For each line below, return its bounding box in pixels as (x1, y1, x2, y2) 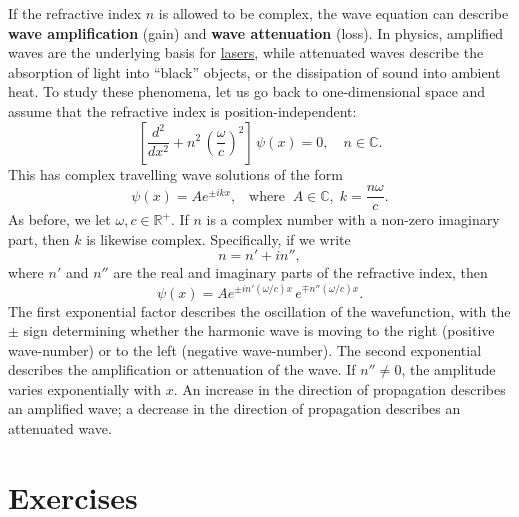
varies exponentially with (8, 378, 161, 399)
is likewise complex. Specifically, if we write (86, 228, 351, 249)
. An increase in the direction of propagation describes (173, 378, 506, 399)
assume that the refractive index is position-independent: (8, 100, 357, 121)
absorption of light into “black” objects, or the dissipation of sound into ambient (8, 61, 501, 82)
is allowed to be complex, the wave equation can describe (158, 3, 509, 23)
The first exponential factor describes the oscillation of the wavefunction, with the (8, 300, 511, 321)
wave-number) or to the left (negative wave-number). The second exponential (8, 339, 482, 360)
